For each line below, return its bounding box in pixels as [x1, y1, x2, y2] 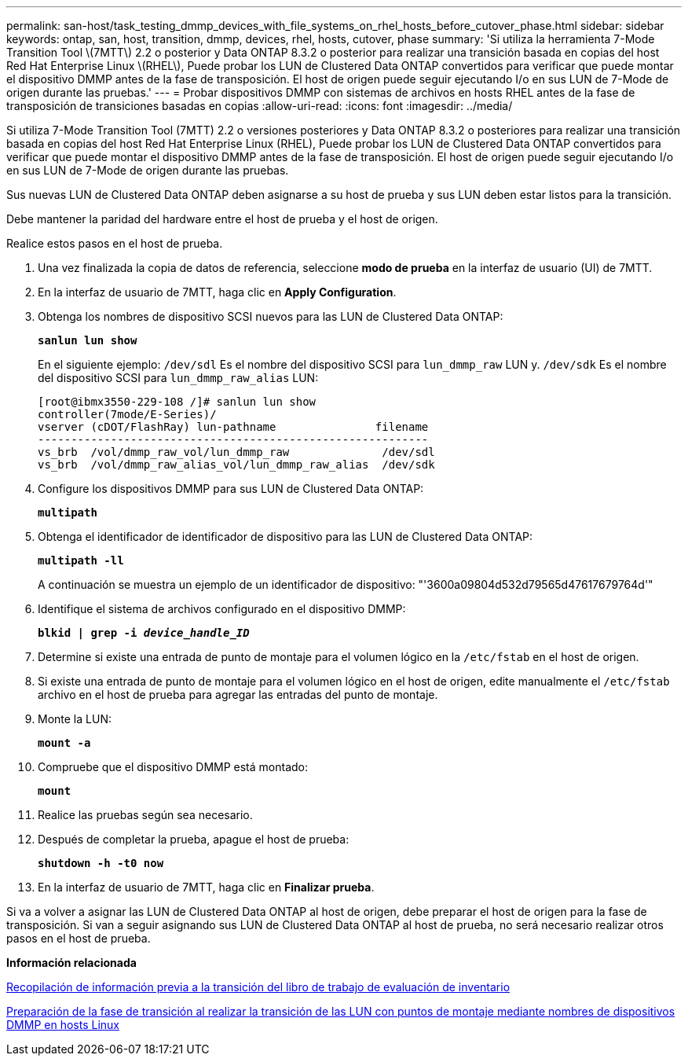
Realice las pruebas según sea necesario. [38, 808, 253, 821]
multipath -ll [38, 554, 124, 567]
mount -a [38, 737, 91, 749]
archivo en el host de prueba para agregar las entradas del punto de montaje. [38, 688, 438, 701]
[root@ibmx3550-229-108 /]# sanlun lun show [38, 395, 317, 408]
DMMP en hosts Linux [6, 1018, 119, 1031]
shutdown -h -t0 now [38, 857, 164, 869]
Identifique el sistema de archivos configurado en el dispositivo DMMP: [38, 602, 406, 616]
